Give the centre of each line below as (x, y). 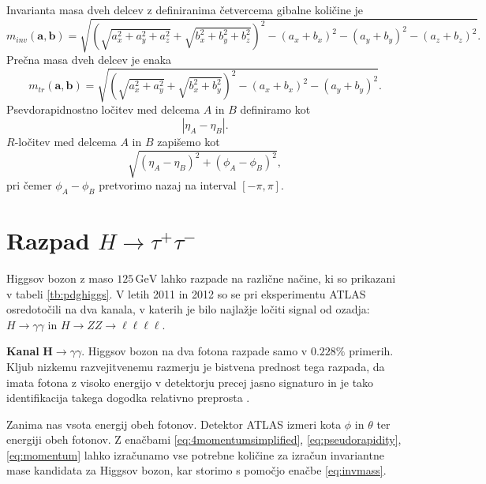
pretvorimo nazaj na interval (168, 185)
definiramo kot (275, 109)
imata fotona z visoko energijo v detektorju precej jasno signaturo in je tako (190, 382)
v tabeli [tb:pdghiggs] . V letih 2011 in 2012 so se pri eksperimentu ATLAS (186, 293)
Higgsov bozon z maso (60, 278)
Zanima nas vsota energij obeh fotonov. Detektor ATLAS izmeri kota (174, 424)
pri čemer (29, 185)
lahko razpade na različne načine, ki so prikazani (278, 278)
